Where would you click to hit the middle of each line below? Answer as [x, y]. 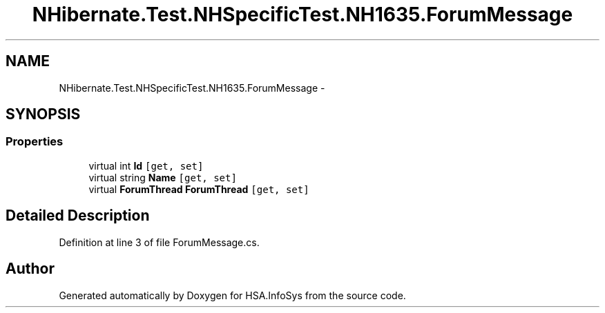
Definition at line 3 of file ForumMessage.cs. [159, 242]
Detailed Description [78, 216]
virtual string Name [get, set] [163, 177]
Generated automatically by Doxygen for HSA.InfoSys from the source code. [232, 295]
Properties [35, 142]
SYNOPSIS [43, 114]
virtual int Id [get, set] [146, 165]
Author [30, 269]
